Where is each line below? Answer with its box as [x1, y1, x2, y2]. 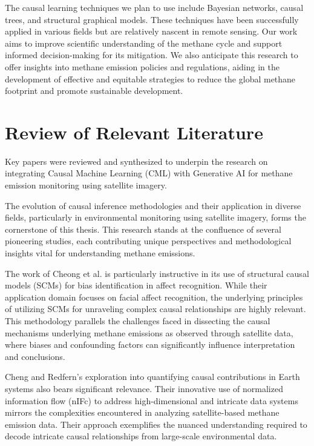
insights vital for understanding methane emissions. [5, 247, 195, 259]
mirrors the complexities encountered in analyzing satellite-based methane [5, 406, 280, 419]
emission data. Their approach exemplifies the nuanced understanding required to [5, 418, 307, 430]
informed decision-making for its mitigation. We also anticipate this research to [5, 48, 298, 61]
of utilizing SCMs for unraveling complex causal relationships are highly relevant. [5, 302, 306, 315]
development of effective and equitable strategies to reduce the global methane [5, 72, 296, 85]
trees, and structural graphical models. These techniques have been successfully [5, 13, 299, 25]
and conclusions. [5, 350, 65, 362]
